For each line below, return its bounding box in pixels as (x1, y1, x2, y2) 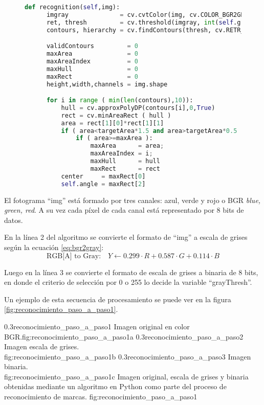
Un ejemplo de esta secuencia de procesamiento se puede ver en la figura (4, 294, 231, 304)
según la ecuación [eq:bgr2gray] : (4, 241, 104, 252)
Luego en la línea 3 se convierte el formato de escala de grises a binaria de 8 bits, (4, 266, 258, 277)
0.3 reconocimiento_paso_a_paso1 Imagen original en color (4, 321, 190, 331)
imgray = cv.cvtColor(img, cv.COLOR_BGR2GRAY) (46, 11, 256, 18)
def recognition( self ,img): (25, 4, 120, 11)
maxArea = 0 (46, 50, 138, 58)
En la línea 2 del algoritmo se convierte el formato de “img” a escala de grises (4, 232, 248, 242)
